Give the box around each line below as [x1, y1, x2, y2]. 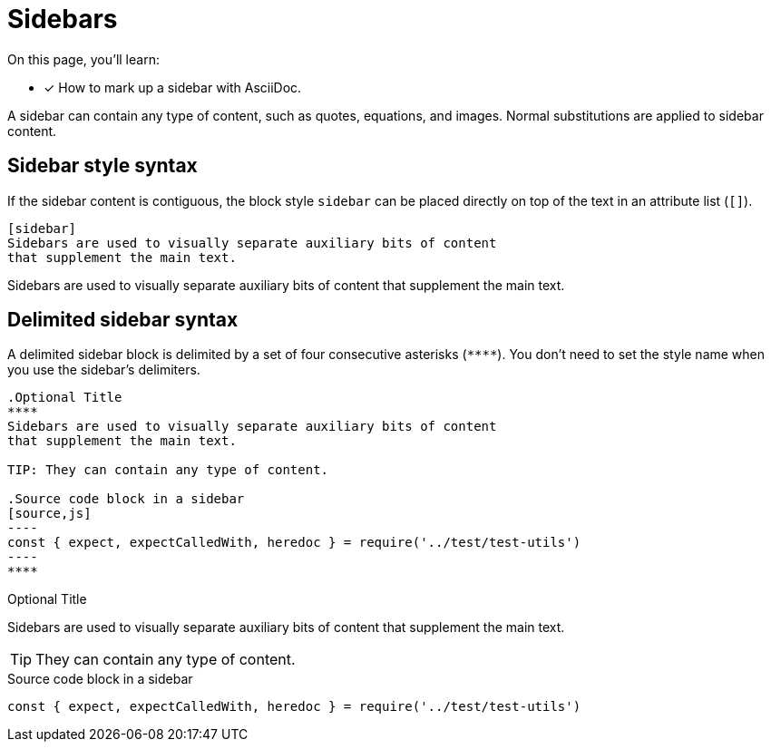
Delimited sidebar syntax [7, 308, 239, 332]
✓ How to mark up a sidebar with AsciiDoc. [44, 79, 302, 95]
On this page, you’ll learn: [7, 51, 160, 67]
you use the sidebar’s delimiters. [7, 362, 200, 378]
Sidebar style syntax [7, 154, 198, 178]
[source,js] [7, 506, 92, 521]
